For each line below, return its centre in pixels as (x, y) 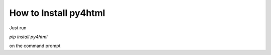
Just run (18, 28)
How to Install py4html (57, 13)
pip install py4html (28, 37)
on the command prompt (35, 46)
